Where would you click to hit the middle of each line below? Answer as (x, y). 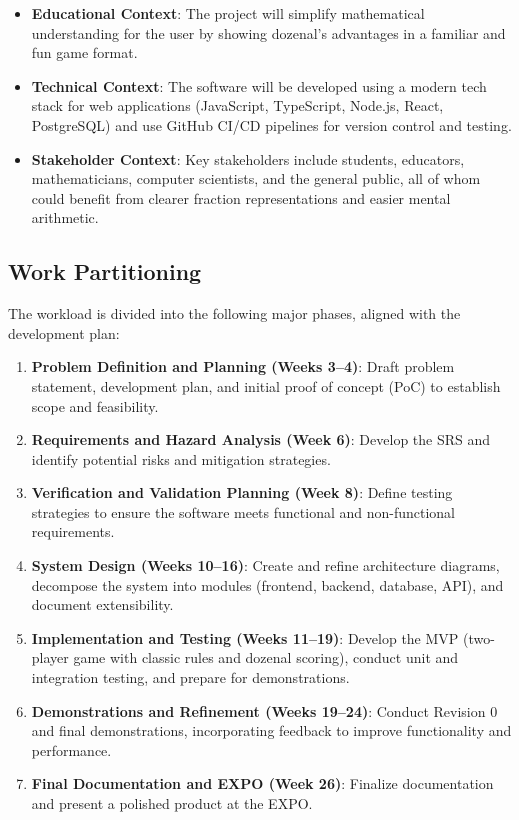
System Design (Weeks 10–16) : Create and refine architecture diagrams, (265, 565)
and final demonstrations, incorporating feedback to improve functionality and (271, 730)
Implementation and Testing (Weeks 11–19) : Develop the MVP (245, 637)
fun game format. (84, 52)
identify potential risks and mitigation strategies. (181, 458)
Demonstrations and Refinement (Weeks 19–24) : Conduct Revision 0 (264, 710)
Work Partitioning (105, 271)
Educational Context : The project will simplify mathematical (228, 13)
